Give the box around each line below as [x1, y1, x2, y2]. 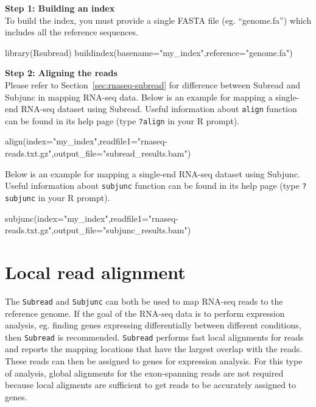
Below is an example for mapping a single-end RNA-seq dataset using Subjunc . [5, 167, 300, 180]
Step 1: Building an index [5, 2, 115, 14]
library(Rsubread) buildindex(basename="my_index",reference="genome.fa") [5, 46, 293, 58]
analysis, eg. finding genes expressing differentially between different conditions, [5, 319, 301, 331]
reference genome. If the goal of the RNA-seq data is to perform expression [5, 306, 285, 319]
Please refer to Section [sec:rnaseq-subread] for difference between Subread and [5, 78, 300, 91]
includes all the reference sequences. [5, 26, 138, 38]
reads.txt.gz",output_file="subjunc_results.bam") [5, 224, 191, 236]
